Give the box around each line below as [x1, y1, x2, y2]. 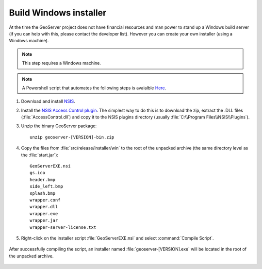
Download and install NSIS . [21, 99, 75, 104]
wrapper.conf [30, 197, 61, 202]
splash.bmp [30, 190, 56, 196]
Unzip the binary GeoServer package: [21, 123, 97, 129]
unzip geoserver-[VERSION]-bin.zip [30, 134, 115, 140]
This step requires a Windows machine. [22, 60, 101, 66]
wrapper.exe [30, 211, 58, 216]
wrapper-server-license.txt [30, 224, 97, 230]
